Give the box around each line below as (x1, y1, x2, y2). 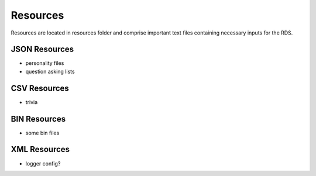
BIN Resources (11, 114, 66, 124)
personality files (25, 60, 64, 67)
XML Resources (11, 144, 70, 154)
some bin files (25, 129, 60, 136)
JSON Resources (11, 44, 74, 54)
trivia (25, 98, 38, 105)
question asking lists (25, 68, 75, 75)
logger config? (25, 160, 61, 167)
